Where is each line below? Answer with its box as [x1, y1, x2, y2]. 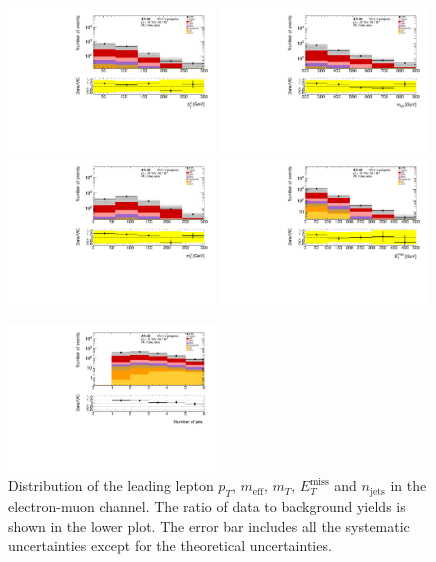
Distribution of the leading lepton [8, 475, 214, 496]
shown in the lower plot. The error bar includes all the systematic [8, 515, 410, 536]
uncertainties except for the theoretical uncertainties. [8, 535, 332, 556]
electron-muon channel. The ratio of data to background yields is [8, 496, 406, 517]
